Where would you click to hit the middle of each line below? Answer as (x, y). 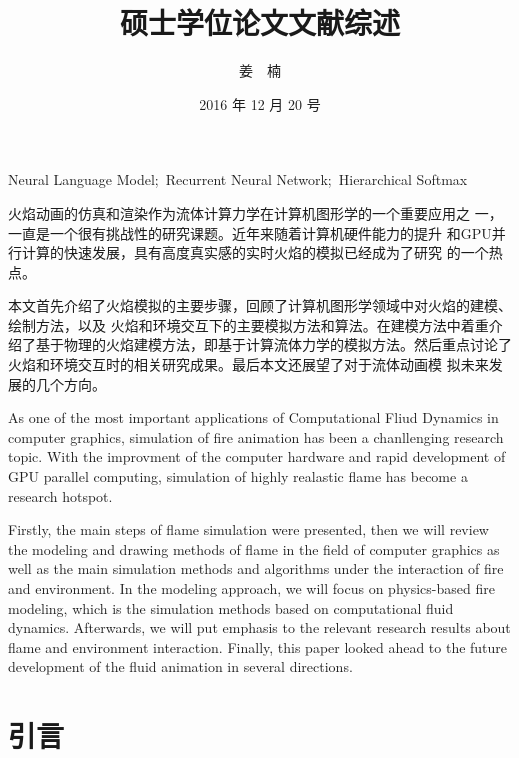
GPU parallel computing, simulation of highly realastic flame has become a (238, 476)
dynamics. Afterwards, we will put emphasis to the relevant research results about (259, 627)
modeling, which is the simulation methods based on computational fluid (231, 607)
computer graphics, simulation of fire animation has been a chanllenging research (256, 436)
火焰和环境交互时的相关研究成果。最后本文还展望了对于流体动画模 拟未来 (248, 364)
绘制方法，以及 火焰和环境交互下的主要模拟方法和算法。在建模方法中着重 (248, 324)
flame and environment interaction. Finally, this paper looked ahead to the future (258, 646)
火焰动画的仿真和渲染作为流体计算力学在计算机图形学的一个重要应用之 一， (255, 212)
